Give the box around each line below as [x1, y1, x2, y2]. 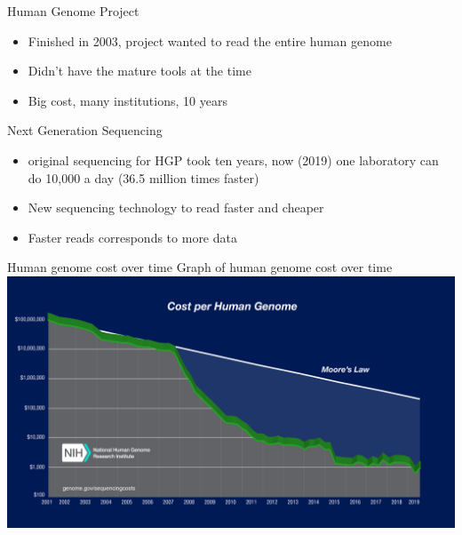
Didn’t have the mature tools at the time [28, 61, 251, 80]
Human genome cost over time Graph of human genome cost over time [7, 258, 393, 276]
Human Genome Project [7, 2, 139, 20]
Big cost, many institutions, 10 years [28, 91, 227, 109]
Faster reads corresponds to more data [28, 228, 237, 246]
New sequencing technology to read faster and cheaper [28, 198, 324, 217]
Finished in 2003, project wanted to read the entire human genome [28, 31, 392, 50]
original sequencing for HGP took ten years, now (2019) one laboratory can [28, 150, 439, 169]
